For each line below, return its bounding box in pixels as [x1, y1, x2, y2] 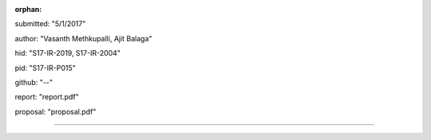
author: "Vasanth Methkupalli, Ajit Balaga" [14, 33, 152, 43]
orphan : [14, 5, 42, 14]
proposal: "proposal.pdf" [14, 107, 97, 116]
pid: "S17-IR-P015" [14, 63, 76, 72]
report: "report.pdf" [14, 92, 79, 102]
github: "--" [14, 77, 53, 87]
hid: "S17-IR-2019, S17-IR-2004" [14, 49, 121, 58]
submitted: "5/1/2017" [14, 19, 86, 29]
